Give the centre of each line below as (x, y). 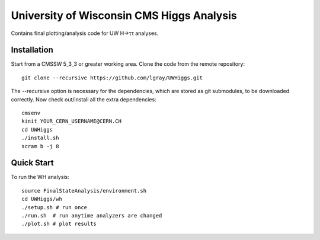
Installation (32, 50)
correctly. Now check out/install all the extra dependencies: (84, 99)
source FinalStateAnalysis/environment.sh (84, 191)
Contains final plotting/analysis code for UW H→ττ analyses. (85, 33)
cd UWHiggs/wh (42, 199)
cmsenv (31, 113)
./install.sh (40, 138)
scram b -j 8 (40, 146)
